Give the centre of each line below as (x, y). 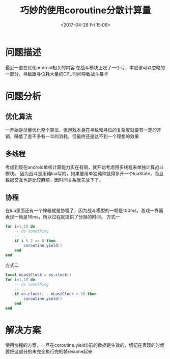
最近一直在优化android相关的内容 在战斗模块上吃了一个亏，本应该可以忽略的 (85, 67)
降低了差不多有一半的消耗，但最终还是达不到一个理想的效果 (76, 136)
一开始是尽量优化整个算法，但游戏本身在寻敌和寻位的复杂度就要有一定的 (81, 130)
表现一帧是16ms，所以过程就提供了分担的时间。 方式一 (63, 217)
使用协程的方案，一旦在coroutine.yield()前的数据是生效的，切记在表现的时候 (85, 345)
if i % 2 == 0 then (35, 241)
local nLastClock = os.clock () (38, 275)
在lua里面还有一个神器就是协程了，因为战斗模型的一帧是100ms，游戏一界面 (84, 211)
